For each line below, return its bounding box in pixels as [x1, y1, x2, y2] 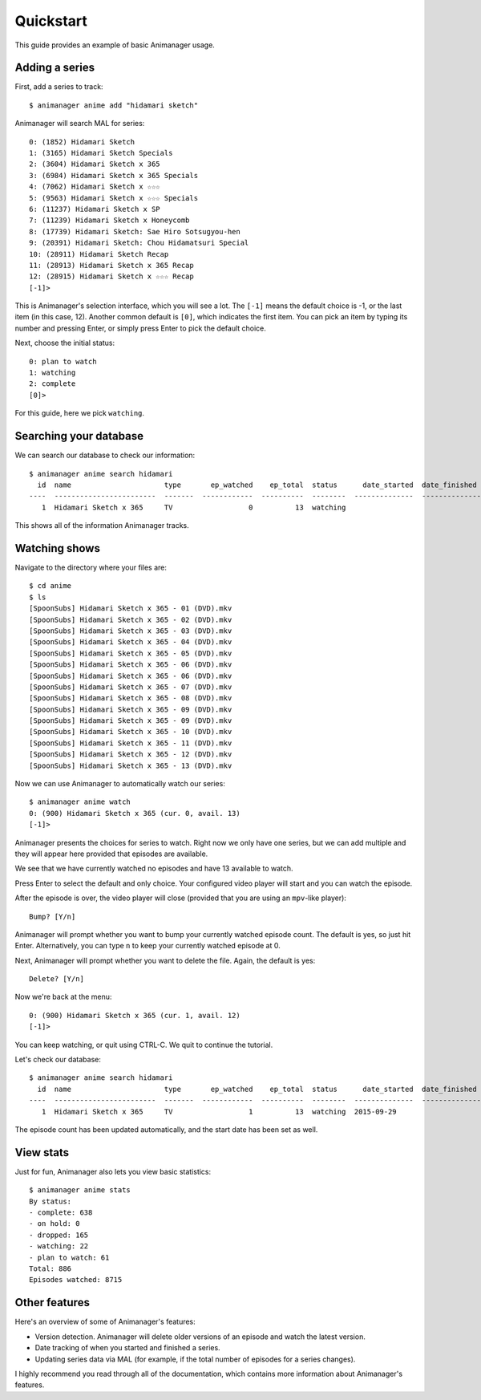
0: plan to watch [29, 357, 97, 366]
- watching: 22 [29, 1242, 89, 1251]
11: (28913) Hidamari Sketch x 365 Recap [29, 261, 194, 270]
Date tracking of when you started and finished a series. [34, 1343, 220, 1353]
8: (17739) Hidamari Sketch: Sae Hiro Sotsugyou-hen [29, 227, 240, 236]
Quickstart [14, 12, 88, 30]
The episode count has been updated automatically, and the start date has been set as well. [14, 1125, 318, 1134]
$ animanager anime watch [29, 797, 131, 806]
